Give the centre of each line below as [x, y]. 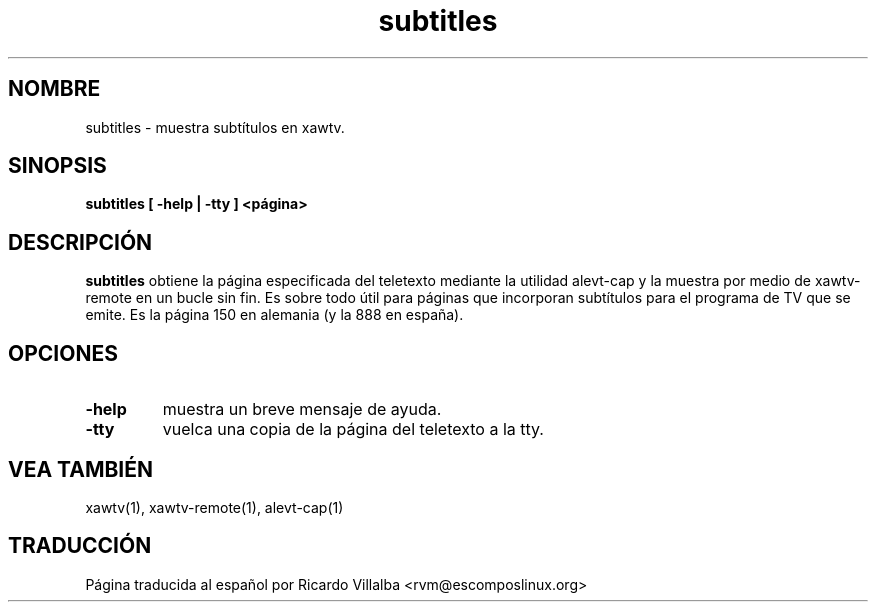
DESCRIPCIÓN [80, 242]
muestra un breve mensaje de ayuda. [302, 409]
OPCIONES [63, 353]
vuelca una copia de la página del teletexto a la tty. [353, 429]
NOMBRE [54, 89]
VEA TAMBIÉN [81, 469]
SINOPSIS [57, 166]
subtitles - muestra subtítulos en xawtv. [215, 127]
